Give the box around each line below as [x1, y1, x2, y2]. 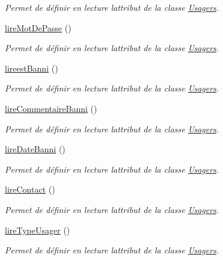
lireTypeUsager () [5, 223, 70, 236]
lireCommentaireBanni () [5, 102, 97, 114]
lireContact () [5, 183, 55, 196]
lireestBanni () [5, 61, 58, 74]
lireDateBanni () [5, 143, 66, 155]
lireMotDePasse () [5, 21, 72, 34]
